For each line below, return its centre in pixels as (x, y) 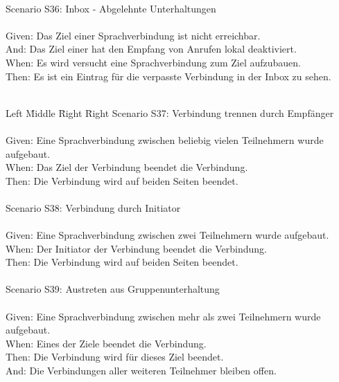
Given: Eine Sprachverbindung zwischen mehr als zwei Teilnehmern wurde (163, 316)
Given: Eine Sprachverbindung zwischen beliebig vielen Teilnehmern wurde (165, 139)
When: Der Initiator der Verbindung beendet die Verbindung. (136, 248)
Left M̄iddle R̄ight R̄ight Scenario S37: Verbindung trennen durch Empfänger (170, 112)
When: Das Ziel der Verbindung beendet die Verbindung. (127, 167)
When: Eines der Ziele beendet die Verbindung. (106, 343)
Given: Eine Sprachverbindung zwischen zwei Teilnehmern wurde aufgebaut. (167, 235)
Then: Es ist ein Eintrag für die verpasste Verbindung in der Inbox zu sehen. (168, 76)
